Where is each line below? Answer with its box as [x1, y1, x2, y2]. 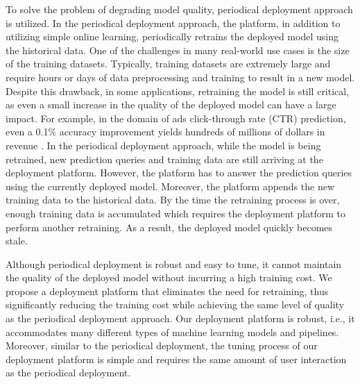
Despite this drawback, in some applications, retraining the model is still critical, [6, 83, 350, 98]
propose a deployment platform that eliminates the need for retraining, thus [6, 283, 329, 298]
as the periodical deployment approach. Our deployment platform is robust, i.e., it [6, 311, 355, 326]
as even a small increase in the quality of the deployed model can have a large [6, 97, 336, 112]
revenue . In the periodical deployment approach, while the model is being [6, 137, 321, 152]
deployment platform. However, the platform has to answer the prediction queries [6, 165, 352, 180]
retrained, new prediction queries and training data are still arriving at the [6, 151, 323, 166]
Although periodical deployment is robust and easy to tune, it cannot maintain [6, 256, 342, 271]
